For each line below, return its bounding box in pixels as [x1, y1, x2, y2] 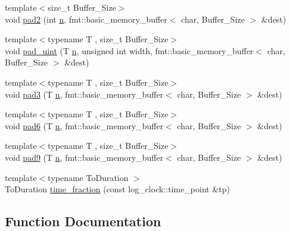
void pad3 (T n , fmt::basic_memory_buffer [5, 88, 164, 100]
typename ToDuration [48, 171, 129, 183]
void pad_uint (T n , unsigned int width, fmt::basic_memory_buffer [5, 44, 254, 57]
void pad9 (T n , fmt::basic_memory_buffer [5, 151, 164, 163]
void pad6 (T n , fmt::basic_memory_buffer [5, 119, 164, 132]
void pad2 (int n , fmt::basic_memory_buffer [5, 13, 167, 25]
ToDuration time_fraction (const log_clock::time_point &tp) [5, 183, 230, 195]
